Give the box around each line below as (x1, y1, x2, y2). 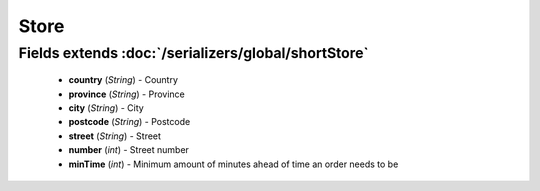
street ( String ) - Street (68, 130, 162, 142)
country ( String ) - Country (68, 74, 179, 86)
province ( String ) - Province (68, 88, 185, 100)
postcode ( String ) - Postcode (68, 116, 191, 128)
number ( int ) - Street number (68, 144, 190, 156)
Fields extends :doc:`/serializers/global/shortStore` (18, 44, 369, 62)
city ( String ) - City (68, 101, 144, 114)
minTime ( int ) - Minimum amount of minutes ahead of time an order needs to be (68, 158, 399, 170)
